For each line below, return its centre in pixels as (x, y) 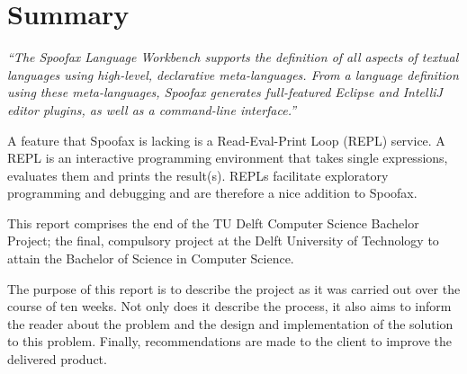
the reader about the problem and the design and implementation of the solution (230, 323)
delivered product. (57, 359)
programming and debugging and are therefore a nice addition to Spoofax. (212, 193)
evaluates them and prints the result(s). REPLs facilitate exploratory (198, 175)
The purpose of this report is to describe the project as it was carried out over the (234, 288)
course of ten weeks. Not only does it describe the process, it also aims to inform (229, 306)
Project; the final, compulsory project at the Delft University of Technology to (223, 240)
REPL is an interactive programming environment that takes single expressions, (228, 158)
